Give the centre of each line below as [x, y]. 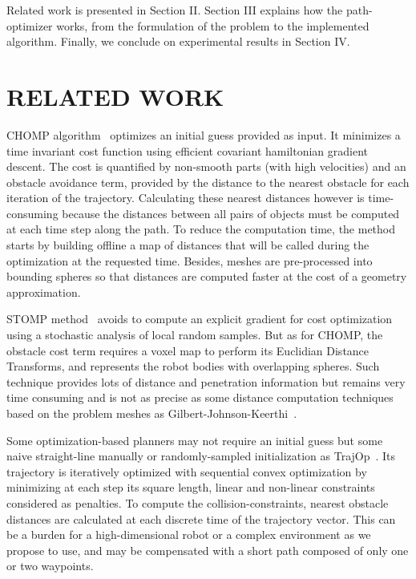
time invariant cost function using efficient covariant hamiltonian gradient [188, 150]
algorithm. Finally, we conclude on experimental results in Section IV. [178, 41]
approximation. [44, 292]
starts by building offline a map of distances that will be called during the [188, 245]
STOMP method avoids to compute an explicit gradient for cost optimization [200, 319]
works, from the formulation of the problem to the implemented [213, 25]
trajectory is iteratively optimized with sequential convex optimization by [187, 471]
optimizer [30, 25]
